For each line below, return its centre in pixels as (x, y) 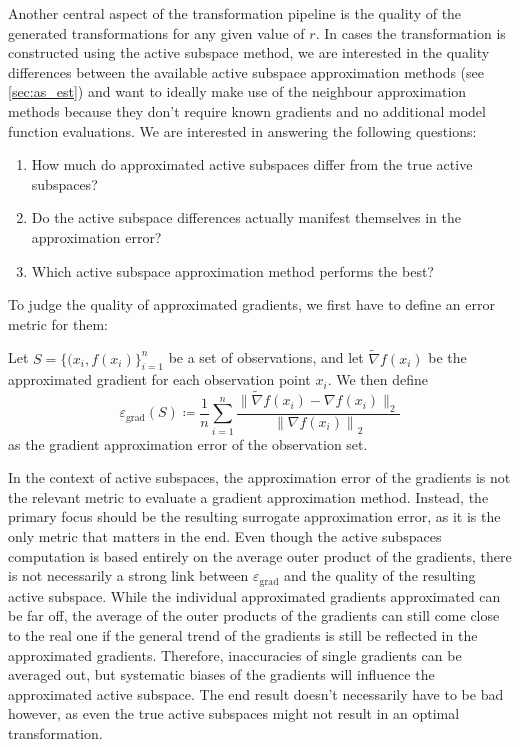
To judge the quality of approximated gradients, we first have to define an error (251, 304)
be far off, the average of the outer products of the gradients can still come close (254, 615)
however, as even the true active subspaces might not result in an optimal (234, 713)
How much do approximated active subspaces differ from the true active (252, 164)
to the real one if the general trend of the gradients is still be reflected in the (243, 634)
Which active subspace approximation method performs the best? (232, 270)
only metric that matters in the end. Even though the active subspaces (225, 536)
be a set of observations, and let (266, 357)
